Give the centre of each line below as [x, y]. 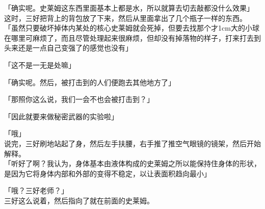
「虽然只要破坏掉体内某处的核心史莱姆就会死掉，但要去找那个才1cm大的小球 [132, 28]
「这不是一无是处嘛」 [40, 64]
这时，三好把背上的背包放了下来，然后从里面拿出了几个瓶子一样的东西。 [125, 18]
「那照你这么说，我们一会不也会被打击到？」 [79, 99]
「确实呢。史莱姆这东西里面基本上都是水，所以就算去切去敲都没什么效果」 [129, 8]
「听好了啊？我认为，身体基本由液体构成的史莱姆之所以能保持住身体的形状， [132, 163]
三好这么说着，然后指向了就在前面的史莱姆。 [79, 200]
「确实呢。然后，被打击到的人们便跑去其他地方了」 [90, 82]
